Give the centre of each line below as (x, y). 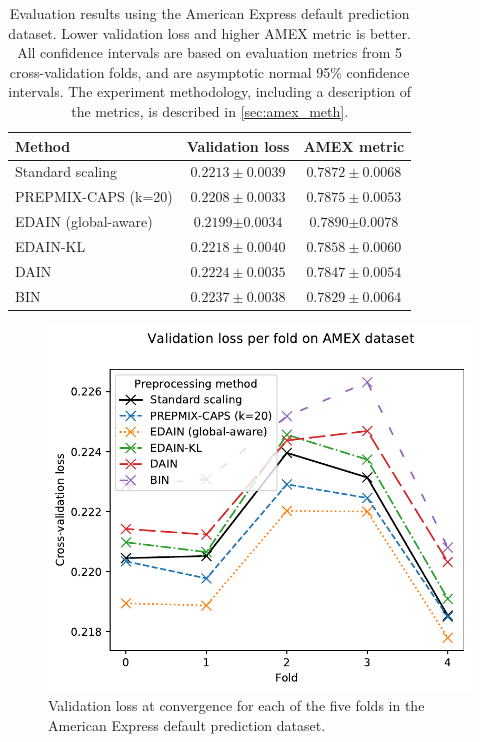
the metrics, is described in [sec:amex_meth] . (210, 110)
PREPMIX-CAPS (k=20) (94, 196)
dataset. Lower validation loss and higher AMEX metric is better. (209, 32)
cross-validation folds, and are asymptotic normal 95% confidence (209, 71)
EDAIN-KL (50, 245)
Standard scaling (66, 171)
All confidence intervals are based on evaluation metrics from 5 (210, 52)
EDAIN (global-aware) (84, 221)
